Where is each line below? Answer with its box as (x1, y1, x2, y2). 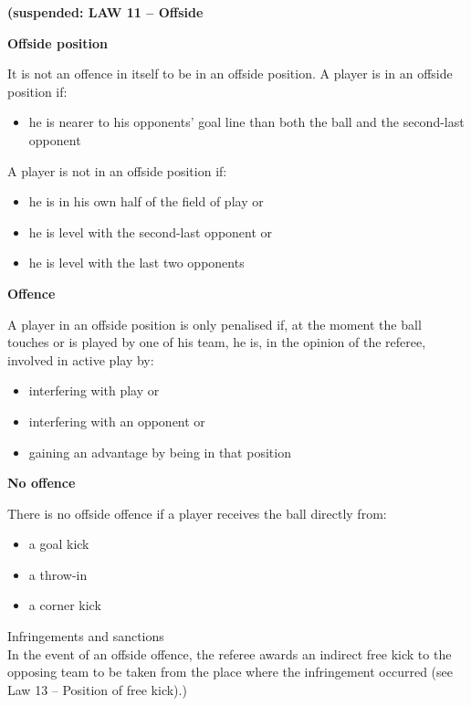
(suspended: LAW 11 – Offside (7, 3, 204, 21)
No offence (7, 473, 76, 492)
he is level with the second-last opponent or (28, 222, 273, 241)
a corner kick (28, 595, 101, 615)
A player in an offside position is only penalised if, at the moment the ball (7, 314, 422, 333)
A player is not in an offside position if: (7, 161, 227, 180)
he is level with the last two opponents (28, 253, 245, 272)
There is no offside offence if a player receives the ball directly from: (7, 503, 387, 522)
